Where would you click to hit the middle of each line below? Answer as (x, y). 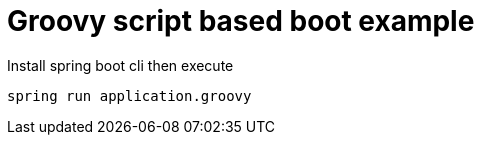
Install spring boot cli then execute (120, 65)
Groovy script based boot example (241, 21)
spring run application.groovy (129, 95)
